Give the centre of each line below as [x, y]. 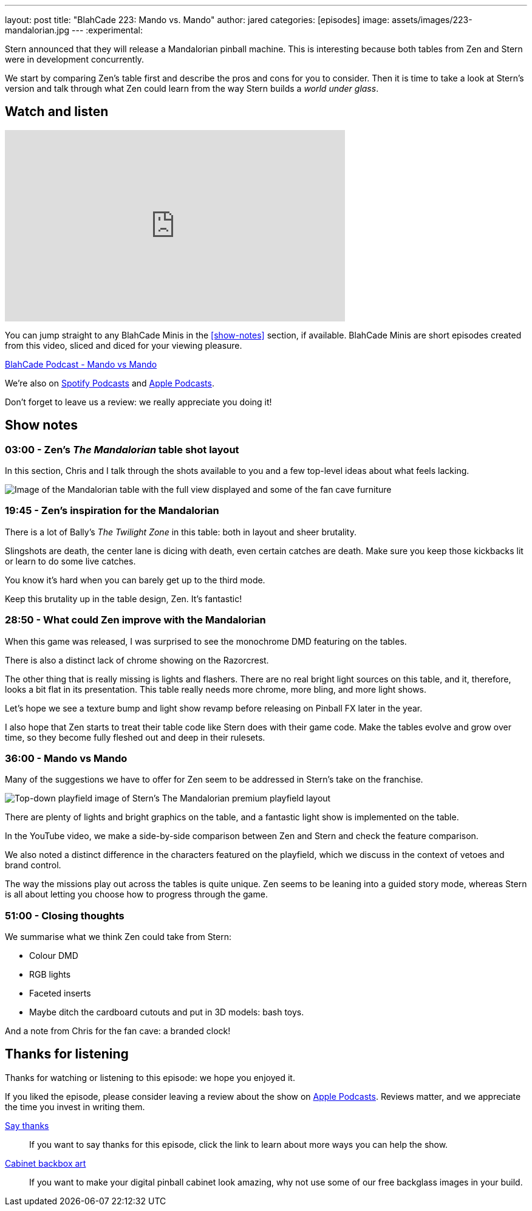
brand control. [33, 865]
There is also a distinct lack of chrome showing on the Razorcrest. [137, 660]
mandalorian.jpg [37, 30]
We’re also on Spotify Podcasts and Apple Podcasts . [110, 383]
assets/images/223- [432, 20]
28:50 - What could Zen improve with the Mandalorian [135, 620]
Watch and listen [57, 112]
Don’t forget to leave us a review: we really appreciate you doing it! [138, 402]
